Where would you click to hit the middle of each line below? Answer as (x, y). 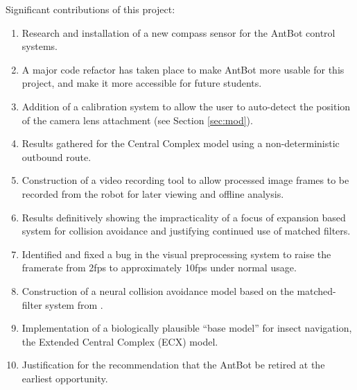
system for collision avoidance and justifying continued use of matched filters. (186, 231)
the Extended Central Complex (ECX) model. (120, 341)
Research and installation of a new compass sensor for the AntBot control (178, 32)
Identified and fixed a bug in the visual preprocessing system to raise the (176, 254)
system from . (74, 304)
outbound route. (56, 156)
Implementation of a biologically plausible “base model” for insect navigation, (187, 328)
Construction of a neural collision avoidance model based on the (158, 290)
